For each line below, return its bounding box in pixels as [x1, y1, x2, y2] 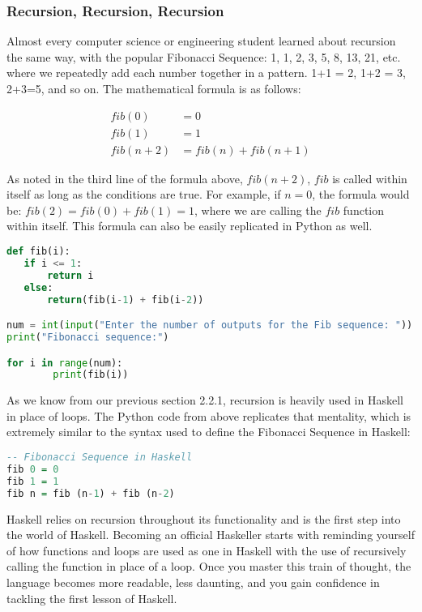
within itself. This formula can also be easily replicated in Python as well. [6, 217, 373, 234]
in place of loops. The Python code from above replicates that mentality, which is [6, 407, 411, 424]
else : [23, 281, 53, 293]
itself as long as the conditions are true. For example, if [6, 186, 281, 203]
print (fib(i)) [53, 369, 129, 381]
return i [47, 269, 94, 281]
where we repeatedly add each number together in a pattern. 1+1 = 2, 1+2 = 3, [6, 64, 406, 81]
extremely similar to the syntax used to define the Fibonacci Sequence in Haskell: [6, 423, 411, 440]
